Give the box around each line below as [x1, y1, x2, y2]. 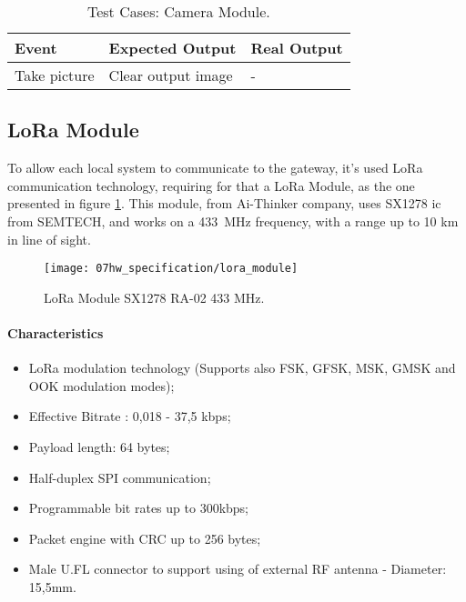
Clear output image [108, 65, 233, 85]
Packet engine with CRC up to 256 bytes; [28, 528, 261, 547]
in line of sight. [7, 229, 91, 248]
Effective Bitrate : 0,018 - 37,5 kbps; [28, 406, 231, 426]
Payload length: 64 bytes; [28, 437, 170, 456]
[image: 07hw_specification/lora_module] [44, 262, 299, 276]
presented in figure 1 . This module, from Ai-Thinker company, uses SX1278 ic [7, 194, 441, 213]
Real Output [250, 37, 343, 58]
